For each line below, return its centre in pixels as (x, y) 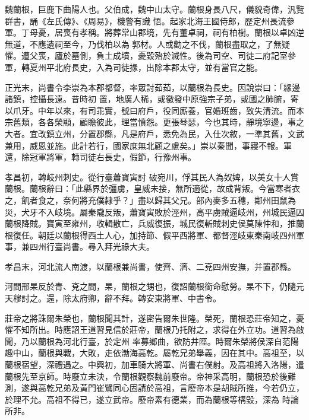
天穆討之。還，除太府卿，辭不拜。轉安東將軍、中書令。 (113, 298)
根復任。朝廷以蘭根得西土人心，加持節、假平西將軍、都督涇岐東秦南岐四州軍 (154, 235)
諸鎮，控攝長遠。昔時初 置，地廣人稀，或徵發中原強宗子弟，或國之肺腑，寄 (152, 99)
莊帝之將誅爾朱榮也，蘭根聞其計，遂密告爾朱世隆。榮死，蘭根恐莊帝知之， (150, 318)
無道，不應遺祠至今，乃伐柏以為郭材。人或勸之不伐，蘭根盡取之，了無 (143, 44)
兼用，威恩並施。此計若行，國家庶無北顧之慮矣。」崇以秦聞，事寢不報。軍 (148, 145)
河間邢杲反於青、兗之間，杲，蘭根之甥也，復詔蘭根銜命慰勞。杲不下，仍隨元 (154, 286)
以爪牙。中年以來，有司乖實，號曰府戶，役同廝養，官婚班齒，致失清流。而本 (154, 110)
